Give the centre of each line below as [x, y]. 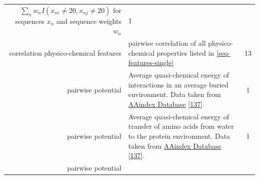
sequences [30, 21]
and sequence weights [89, 21]
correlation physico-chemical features [65, 52]
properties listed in [185, 52]
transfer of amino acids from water [181, 126]
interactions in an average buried [178, 84]
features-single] [151, 62]
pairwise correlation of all [167, 43]
